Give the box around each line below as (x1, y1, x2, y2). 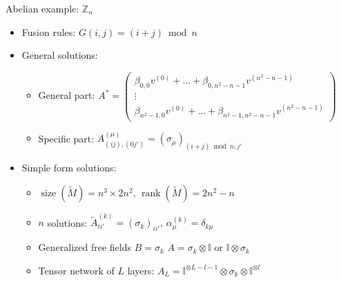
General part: (38, 88, 95, 102)
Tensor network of (38, 263, 115, 277)
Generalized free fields (38, 240, 132, 254)
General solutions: (21, 48, 98, 62)
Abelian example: (6, 1, 79, 15)
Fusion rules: (21, 24, 76, 39)
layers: (127, 263, 155, 277)
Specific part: (38, 131, 95, 145)
